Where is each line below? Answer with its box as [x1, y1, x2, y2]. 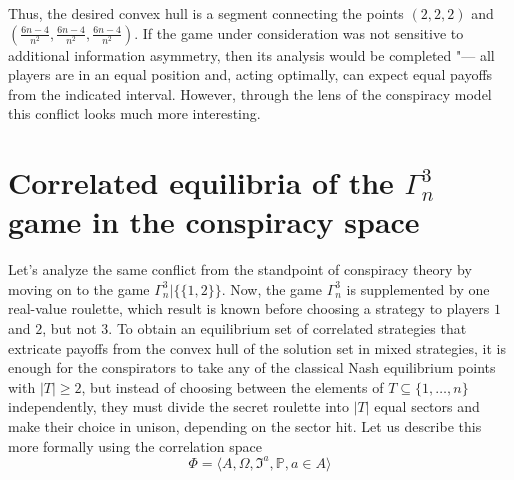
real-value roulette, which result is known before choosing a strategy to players [8, 298, 490, 319]
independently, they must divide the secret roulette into [8, 396, 349, 417]
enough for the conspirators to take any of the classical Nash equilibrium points [8, 357, 496, 378]
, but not [42, 318, 97, 339]
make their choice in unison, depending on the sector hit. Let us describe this [8, 416, 482, 437]
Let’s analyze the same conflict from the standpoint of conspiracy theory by [8, 259, 472, 280]
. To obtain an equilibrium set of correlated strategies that [108, 318, 467, 339]
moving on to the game [8, 278, 150, 299]
